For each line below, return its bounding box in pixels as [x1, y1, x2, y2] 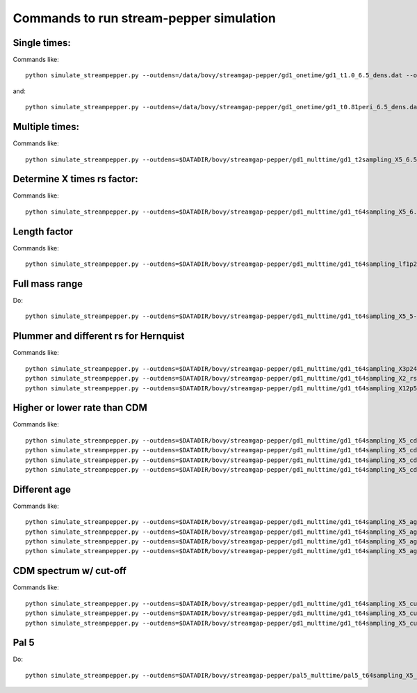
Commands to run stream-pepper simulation [13, 10, 276, 26]
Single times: [13, 37, 71, 49]
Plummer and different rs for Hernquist [13, 330, 185, 342]
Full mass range [13, 278, 83, 289]
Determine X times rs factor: [13, 173, 138, 185]
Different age [13, 484, 72, 495]
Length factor [13, 225, 73, 237]
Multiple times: [13, 121, 80, 133]
